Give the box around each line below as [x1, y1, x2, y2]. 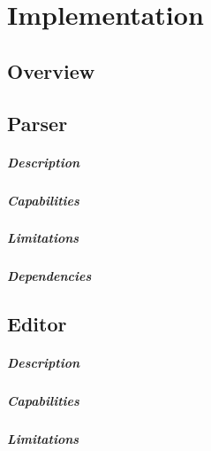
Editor [7, 310, 67, 338]
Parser [7, 109, 68, 136]
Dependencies [7, 267, 92, 285]
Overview [7, 57, 95, 84]
